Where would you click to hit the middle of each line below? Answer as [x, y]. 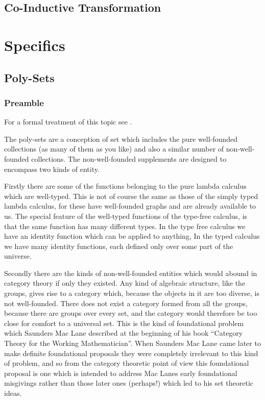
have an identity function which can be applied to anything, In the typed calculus [132, 236]
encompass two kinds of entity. [52, 169]
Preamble [24, 102]
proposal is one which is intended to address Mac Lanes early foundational [121, 373]
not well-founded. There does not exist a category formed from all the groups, [126, 303]
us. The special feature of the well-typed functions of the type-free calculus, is [126, 216]
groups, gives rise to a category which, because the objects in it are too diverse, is [132, 293]
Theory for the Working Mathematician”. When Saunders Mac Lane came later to [132, 343]
